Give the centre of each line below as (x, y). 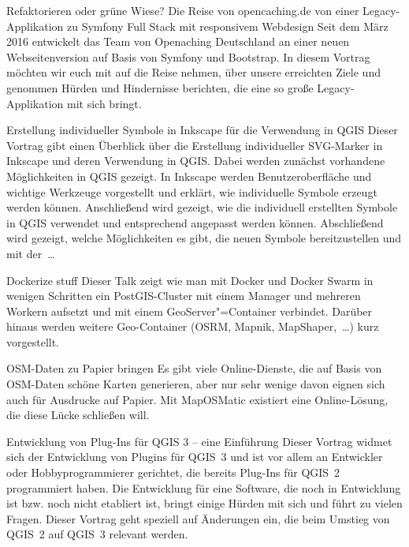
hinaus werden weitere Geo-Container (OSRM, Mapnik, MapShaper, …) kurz (193, 326)
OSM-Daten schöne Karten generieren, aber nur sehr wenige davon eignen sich (196, 384)
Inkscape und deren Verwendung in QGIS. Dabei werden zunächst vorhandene (196, 161)
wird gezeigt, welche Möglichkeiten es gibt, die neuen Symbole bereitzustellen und (204, 238)
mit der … (31, 253)
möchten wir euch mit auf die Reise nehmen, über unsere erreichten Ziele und (193, 72)
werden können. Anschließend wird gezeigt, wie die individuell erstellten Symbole (202, 207)
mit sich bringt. (104, 103)
